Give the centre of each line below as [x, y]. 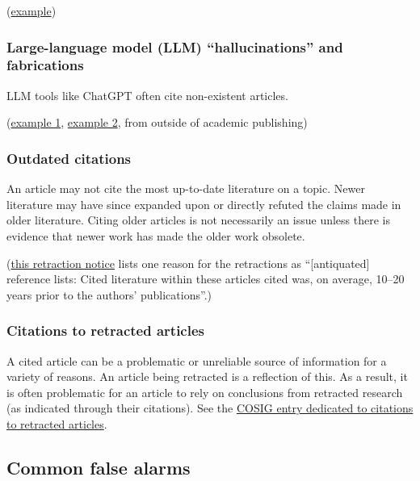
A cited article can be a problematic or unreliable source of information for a [197, 360]
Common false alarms [99, 467]
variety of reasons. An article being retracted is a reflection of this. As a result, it [207, 376]
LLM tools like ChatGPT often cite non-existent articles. [147, 95]
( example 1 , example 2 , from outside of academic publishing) [157, 122]
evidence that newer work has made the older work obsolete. [156, 235]
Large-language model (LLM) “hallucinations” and [175, 46]
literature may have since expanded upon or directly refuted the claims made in [204, 204]
